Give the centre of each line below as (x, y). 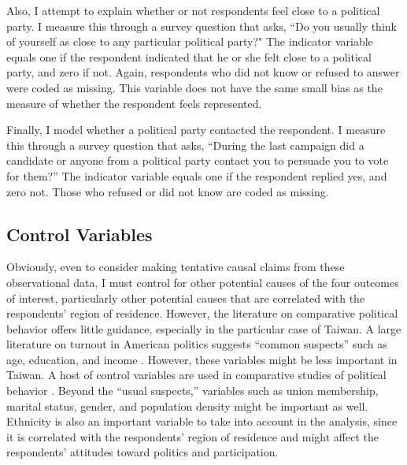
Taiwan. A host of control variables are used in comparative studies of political (196, 375)
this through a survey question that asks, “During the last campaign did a (185, 145)
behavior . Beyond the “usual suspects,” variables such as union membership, (192, 391)
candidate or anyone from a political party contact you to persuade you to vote (198, 160)
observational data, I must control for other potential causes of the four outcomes (203, 282)
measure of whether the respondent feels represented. (134, 103)
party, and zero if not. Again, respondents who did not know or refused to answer (203, 72)
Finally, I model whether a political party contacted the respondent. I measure (196, 130)
